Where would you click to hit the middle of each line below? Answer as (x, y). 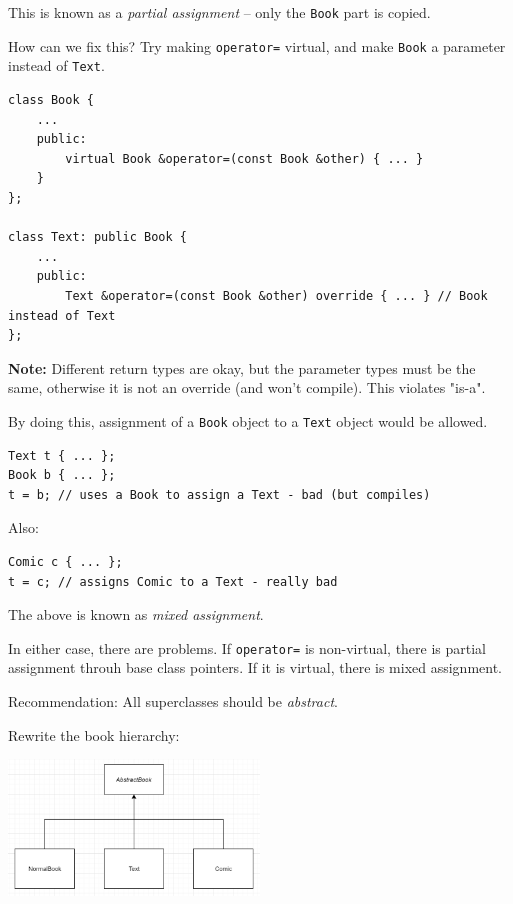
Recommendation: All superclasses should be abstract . (173, 700)
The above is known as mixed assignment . (136, 614)
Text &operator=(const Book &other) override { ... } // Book (276, 295)
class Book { (51, 99)
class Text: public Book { (97, 237)
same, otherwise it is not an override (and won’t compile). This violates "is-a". (247, 387)
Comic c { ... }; (65, 561)
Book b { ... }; (62, 475)
